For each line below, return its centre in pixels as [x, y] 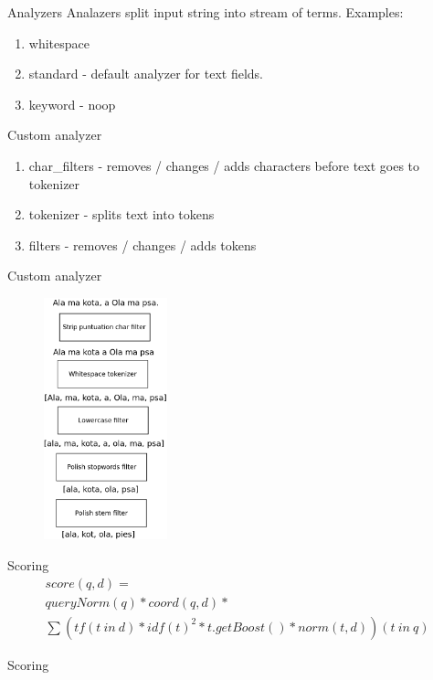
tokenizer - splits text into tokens [121, 214]
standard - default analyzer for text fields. [146, 74]
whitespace [59, 42]
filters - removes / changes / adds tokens [143, 244]
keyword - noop [72, 104]
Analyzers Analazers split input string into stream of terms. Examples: [206, 12]
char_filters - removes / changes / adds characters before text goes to [224, 165]
